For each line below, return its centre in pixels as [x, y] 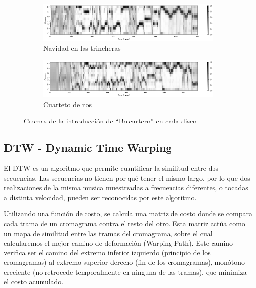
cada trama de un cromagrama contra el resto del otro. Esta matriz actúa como [125, 223]
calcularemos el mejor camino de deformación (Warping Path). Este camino [119, 243]
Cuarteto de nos [68, 104]
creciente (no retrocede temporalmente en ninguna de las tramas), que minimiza [125, 271]
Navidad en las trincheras [82, 48]
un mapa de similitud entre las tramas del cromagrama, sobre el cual [108, 233]
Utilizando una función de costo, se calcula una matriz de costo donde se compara [128, 214]
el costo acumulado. [34, 281]
